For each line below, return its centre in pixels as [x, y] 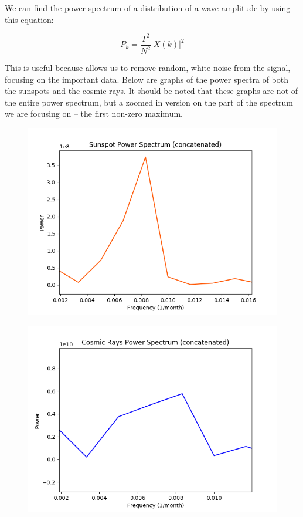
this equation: [29, 19]
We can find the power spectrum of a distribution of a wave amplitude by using [148, 8]
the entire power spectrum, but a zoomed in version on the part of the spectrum [149, 102]
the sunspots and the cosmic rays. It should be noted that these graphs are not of [151, 91]
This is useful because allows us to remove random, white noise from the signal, [148, 68]
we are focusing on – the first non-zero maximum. [94, 114]
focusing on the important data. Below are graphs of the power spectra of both [147, 79]
